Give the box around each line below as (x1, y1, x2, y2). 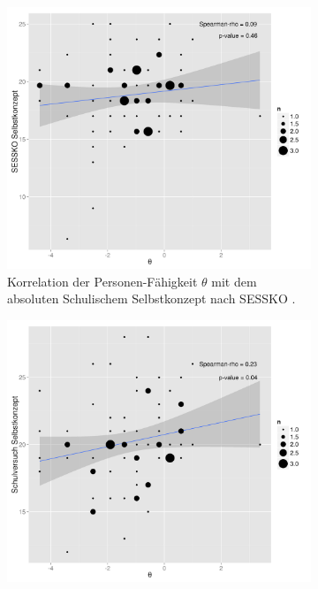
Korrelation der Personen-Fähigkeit (7, 272, 198, 290)
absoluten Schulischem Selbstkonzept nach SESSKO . (7, 289, 296, 308)
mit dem (211, 272, 257, 290)
